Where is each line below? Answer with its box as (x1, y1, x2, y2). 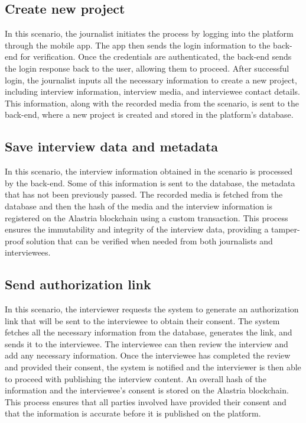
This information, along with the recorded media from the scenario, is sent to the (5, 96, 299, 109)
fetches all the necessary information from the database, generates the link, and (5, 326, 292, 338)
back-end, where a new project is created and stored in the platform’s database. (5, 108, 294, 121)
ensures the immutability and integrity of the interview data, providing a (5, 223, 269, 235)
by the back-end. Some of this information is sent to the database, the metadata (5, 176, 295, 189)
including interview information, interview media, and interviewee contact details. (5, 85, 300, 98)
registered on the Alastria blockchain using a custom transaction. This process (5, 211, 288, 224)
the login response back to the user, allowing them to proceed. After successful (5, 62, 289, 74)
